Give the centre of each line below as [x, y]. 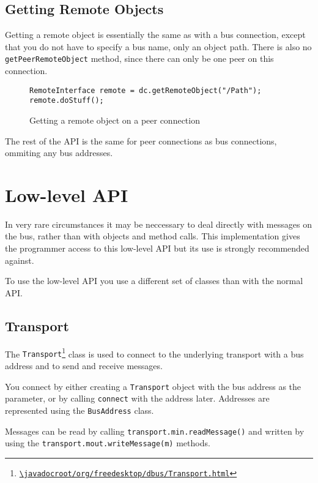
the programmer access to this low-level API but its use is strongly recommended [157, 248]
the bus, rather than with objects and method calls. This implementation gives [153, 236]
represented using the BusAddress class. [79, 410]
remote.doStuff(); [67, 101]
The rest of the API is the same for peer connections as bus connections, [141, 140]
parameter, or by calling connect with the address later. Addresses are [137, 398]
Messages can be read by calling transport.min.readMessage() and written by [155, 431]
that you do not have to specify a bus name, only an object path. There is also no [158, 46]
